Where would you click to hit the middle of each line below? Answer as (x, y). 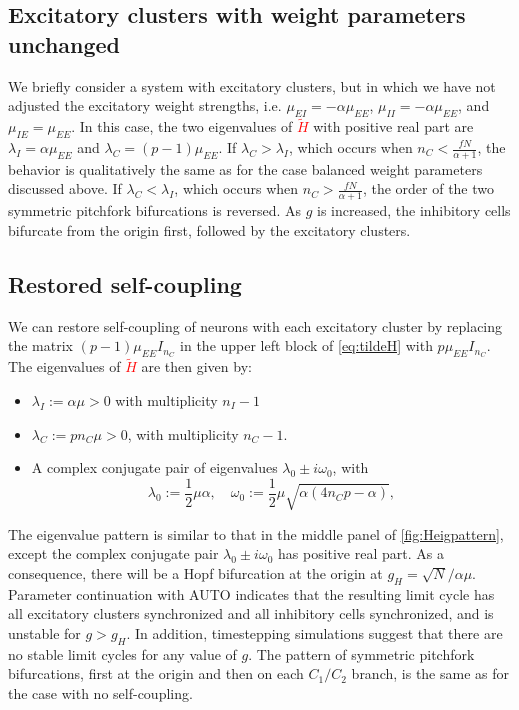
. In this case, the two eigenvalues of (182, 126)
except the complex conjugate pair (113, 553)
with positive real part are (393, 126)
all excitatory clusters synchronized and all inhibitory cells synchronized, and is (251, 613)
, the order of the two (428, 188)
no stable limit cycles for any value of (122, 653)
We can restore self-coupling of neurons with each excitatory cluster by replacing (255, 325)
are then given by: (196, 366)
